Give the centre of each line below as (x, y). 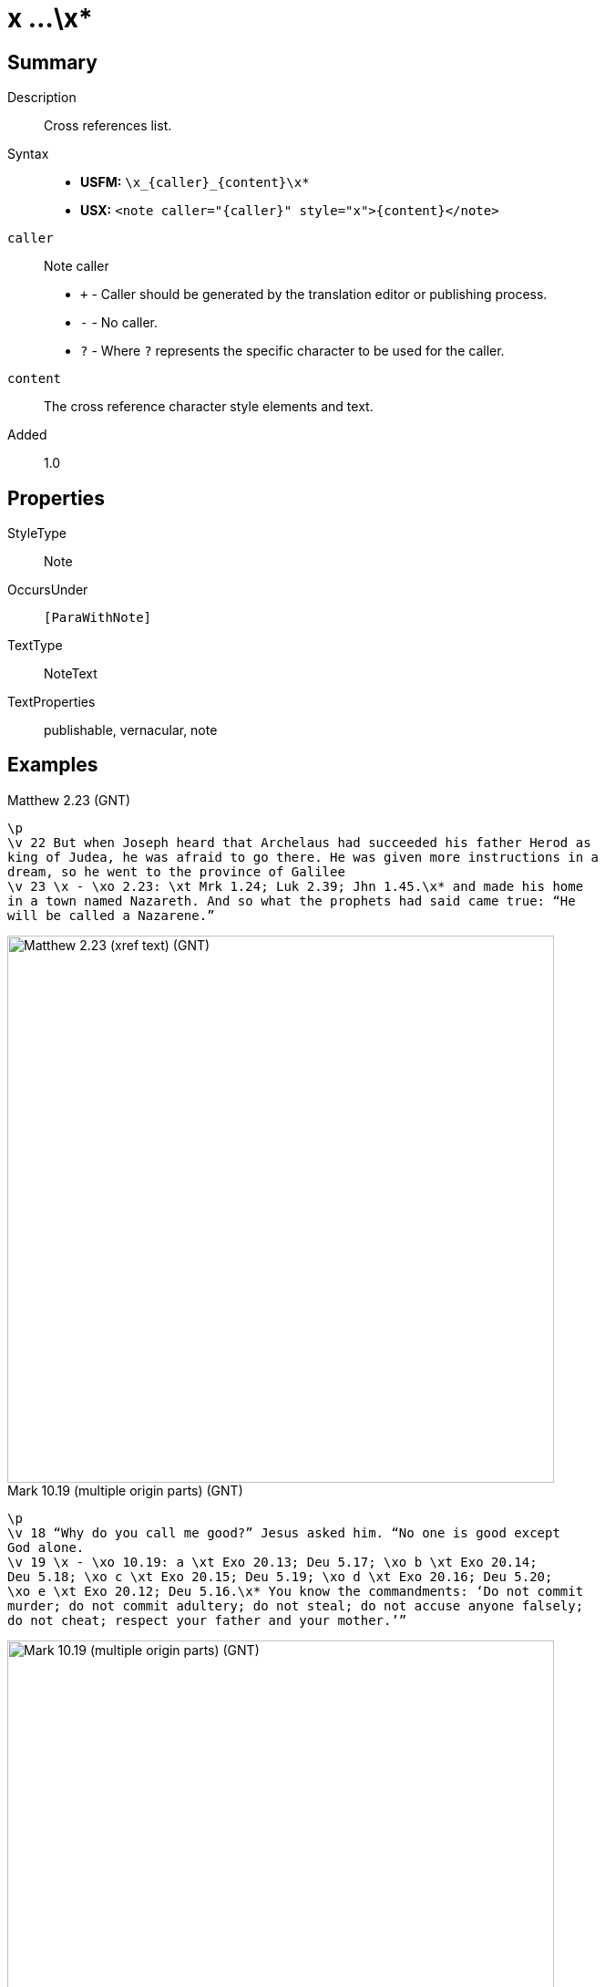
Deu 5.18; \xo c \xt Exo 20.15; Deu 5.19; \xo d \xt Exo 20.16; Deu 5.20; (280, 1576)
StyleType (37, 533)
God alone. (46, 1547)
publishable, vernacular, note (131, 730)
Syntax (28, 154)
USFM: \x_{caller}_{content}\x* (195, 182)
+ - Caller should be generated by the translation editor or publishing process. (314, 295)
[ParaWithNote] (98, 618)
